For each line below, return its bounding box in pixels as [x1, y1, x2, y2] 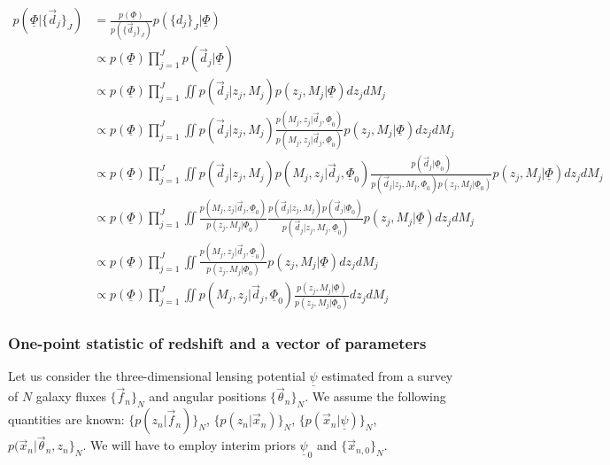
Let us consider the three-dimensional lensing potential [8, 366, 305, 384]
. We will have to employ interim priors [82, 436, 296, 454]
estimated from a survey [321, 366, 453, 384]
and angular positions [149, 387, 266, 406]
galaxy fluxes [35, 387, 106, 406]
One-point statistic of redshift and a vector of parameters [8, 331, 427, 353]
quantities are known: [8, 410, 125, 429]
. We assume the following [305, 387, 446, 406]
